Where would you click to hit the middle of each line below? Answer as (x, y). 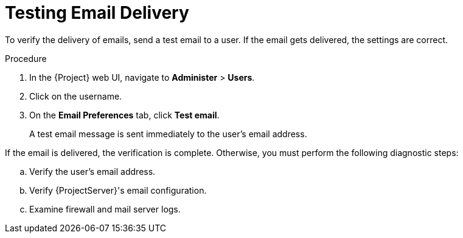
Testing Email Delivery (97, 13)
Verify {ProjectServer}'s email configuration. (118, 190)
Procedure (26, 58)
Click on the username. (76, 96)
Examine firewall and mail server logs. (105, 209)
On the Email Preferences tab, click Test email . (124, 115)
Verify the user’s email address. (92, 171)
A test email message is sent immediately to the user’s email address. (168, 134)
